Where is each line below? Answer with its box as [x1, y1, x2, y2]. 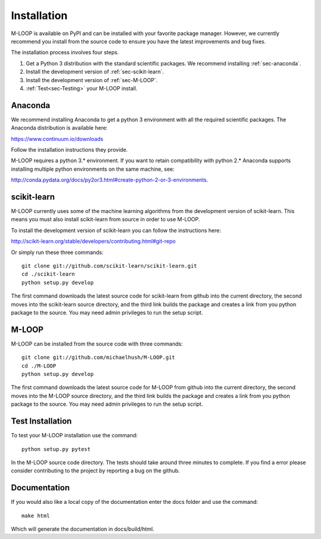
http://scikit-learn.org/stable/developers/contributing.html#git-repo [11, 238, 176, 245]
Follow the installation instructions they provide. [11, 146, 128, 153]
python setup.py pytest [21, 446, 91, 452]
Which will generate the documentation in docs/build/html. [11, 525, 155, 532]
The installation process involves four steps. [11, 49, 119, 56]
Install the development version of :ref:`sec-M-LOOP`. [26, 76, 158, 83]
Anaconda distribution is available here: [11, 124, 108, 131]
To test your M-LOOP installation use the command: [11, 432, 138, 439]
